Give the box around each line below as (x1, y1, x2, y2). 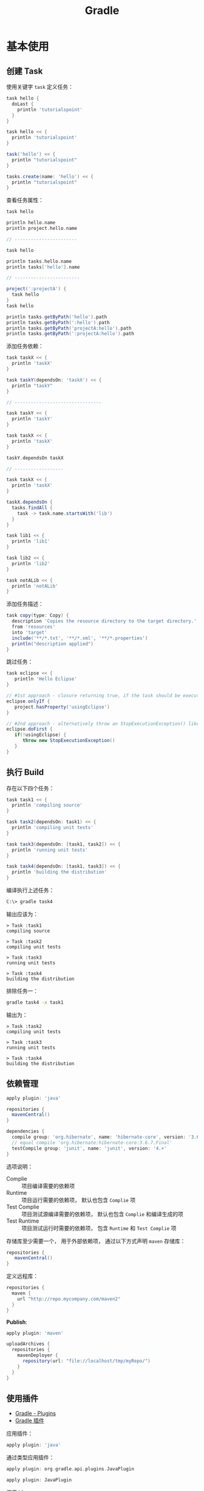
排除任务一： (6, 987, 38, 995)
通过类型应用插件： (6, 1454, 55, 1461)
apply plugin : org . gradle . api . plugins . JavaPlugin (6, 1466, 135, 1472)
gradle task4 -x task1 (6, 999, 64, 1006)
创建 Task (6, 66, 43, 76)
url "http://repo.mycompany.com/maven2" (17, 1296, 121, 1302)
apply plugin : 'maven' (6, 1330, 64, 1336)
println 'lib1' (12, 538, 50, 544)
